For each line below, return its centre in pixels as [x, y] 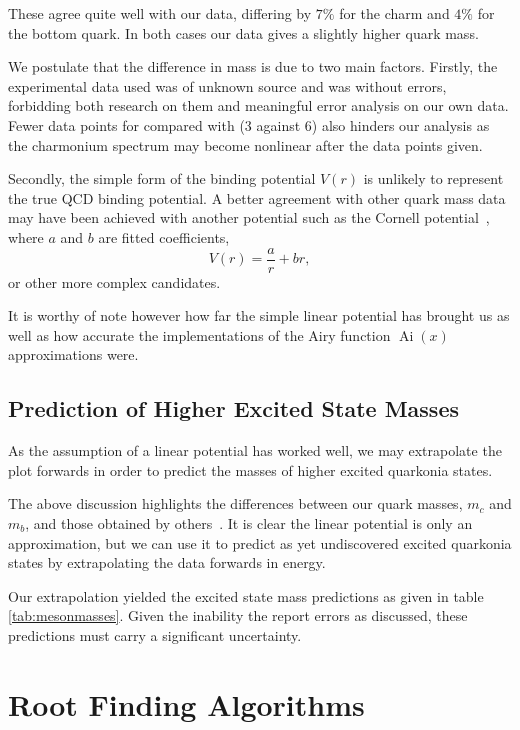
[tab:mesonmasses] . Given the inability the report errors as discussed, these [238, 615]
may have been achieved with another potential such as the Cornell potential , [249, 217]
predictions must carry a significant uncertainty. [155, 634]
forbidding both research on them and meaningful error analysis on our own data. [258, 105]
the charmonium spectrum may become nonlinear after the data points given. [245, 144]
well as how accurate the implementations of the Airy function [199, 334]
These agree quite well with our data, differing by [160, 13]
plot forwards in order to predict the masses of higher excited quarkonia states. [250, 469]
